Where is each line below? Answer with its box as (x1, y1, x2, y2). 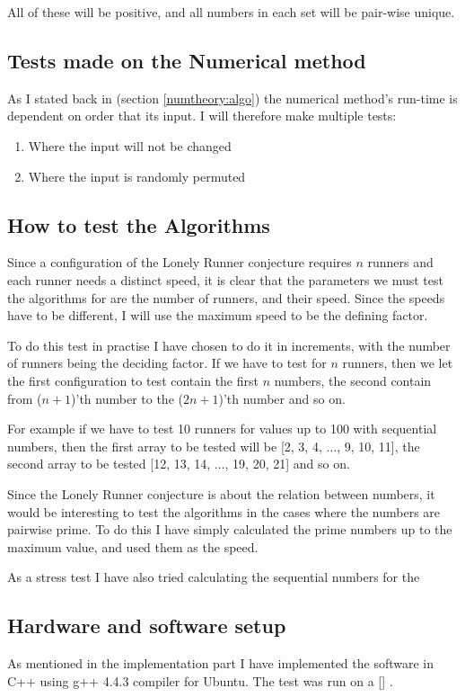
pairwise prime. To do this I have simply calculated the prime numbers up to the (7, 520, 452, 539)
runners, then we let (342, 353, 453, 372)
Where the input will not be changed (28, 136, 232, 155)
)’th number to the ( (71, 389, 183, 407)
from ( (7, 389, 42, 407)
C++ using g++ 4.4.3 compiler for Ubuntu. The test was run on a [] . (7, 671, 393, 690)
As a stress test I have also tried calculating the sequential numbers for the (7, 567, 420, 586)
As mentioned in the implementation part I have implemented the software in (7, 654, 434, 673)
